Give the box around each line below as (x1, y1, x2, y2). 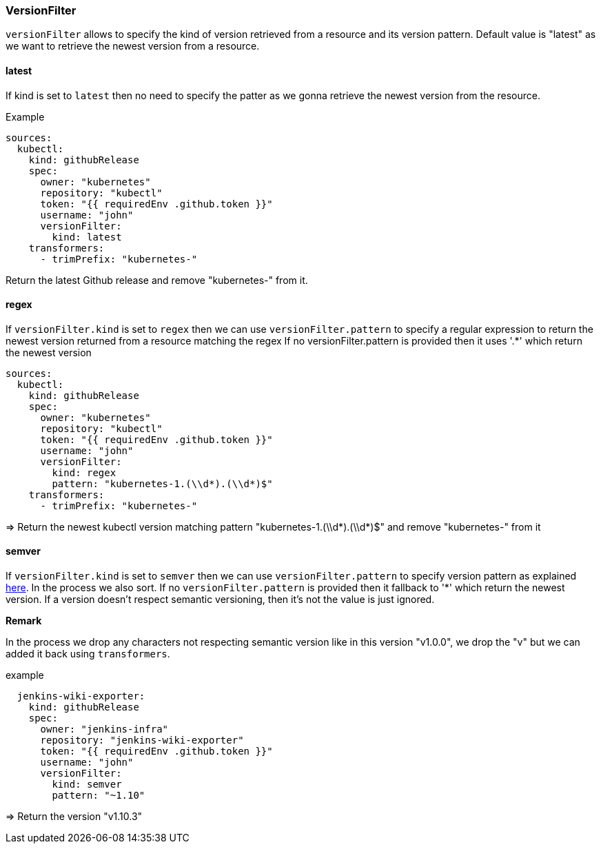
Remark (6, 615, 42, 627)
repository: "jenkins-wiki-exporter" (40, 735, 244, 746)
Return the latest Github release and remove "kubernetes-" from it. (6, 274, 308, 286)
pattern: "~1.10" (52, 790, 145, 801)
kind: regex (52, 467, 116, 478)
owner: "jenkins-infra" (40, 724, 169, 735)
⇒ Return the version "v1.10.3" (6, 810, 143, 823)
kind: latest (52, 231, 122, 243)
